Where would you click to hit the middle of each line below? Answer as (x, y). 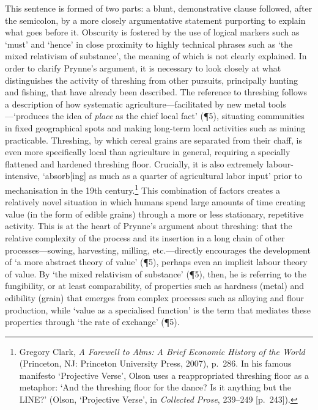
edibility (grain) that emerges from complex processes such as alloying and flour (155, 297)
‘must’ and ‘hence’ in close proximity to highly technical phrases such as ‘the (149, 44)
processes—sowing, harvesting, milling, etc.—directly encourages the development (158, 250)
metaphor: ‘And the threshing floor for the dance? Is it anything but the (155, 387)
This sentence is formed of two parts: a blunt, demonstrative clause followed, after (159, 8)
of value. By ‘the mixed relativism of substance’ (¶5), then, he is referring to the (156, 273)
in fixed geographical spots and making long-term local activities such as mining (155, 127)
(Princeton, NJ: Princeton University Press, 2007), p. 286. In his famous (155, 363)
